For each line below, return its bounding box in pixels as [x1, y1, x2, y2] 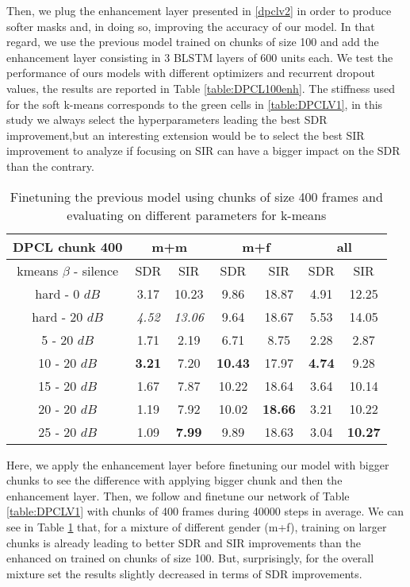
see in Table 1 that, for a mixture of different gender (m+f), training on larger [6, 518, 387, 535]
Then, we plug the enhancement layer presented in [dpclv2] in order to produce [6, 2, 392, 18]
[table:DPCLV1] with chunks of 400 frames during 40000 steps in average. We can [6, 503, 404, 519]
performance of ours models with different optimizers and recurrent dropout [6, 64, 375, 81]
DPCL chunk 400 [13, 237, 123, 256]
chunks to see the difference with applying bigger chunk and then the [6, 472, 343, 489]
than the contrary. [6, 157, 94, 174]
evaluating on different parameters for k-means [67, 205, 327, 224]
